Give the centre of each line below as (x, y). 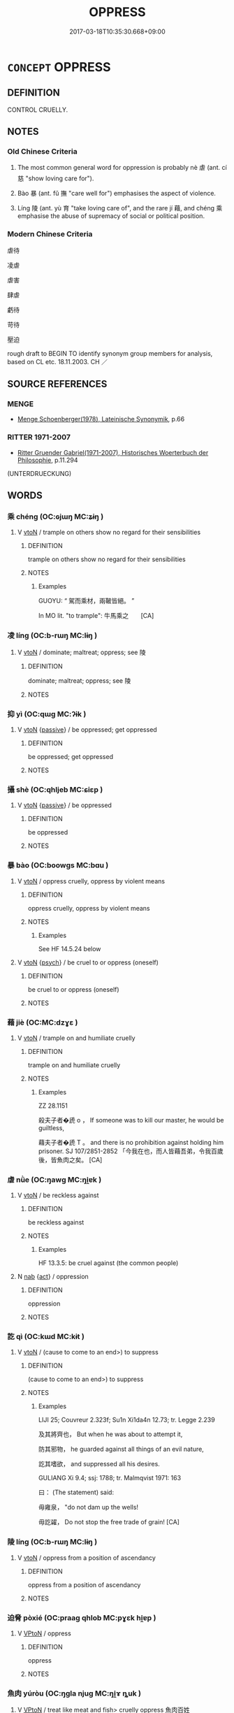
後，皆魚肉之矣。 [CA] (70, 1159)
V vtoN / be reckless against (58, 1195)
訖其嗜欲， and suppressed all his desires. (99, 1464)
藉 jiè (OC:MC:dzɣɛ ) (43, 1022)
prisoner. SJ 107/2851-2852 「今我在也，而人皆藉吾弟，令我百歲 (131, 1151)
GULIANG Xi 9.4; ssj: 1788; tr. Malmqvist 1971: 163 (110, 1478)
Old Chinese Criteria (43, 152)
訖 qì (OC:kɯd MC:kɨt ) (46, 1337)
